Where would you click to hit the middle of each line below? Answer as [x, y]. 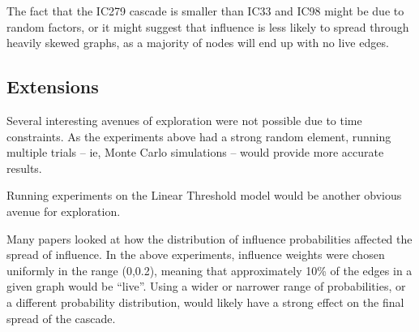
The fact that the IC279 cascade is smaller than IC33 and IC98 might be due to [205, 11]
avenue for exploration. [64, 211]
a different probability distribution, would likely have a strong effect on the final [205, 302]
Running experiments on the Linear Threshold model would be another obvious [204, 195]
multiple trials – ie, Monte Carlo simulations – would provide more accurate [195, 152]
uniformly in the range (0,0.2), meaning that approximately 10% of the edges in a [209, 270]
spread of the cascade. [61, 318]
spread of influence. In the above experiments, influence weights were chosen [196, 254]
